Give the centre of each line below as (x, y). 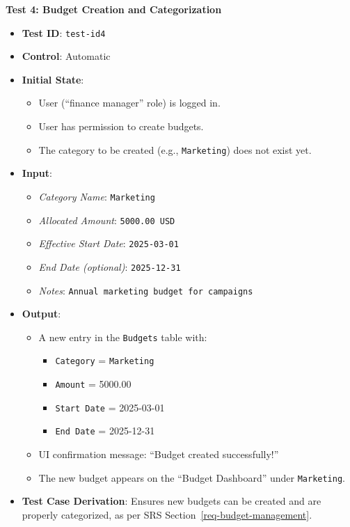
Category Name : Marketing (97, 196)
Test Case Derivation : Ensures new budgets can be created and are (172, 501)
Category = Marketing (105, 360)
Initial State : (53, 79)
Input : (37, 173)
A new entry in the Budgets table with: (123, 337)
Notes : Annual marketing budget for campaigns (146, 290)
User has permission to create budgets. (121, 126)
